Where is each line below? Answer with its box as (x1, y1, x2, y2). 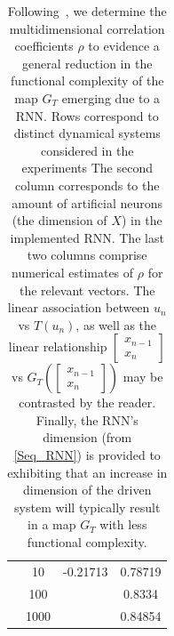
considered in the (41, 141, 134, 159)
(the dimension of (12, 211, 107, 229)
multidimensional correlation (9, 19, 165, 37)
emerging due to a (61, 88, 161, 107)
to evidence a (88, 36, 160, 55)
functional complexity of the (11, 71, 164, 90)
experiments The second (21, 158, 154, 177)
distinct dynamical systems (13, 124, 161, 142)
